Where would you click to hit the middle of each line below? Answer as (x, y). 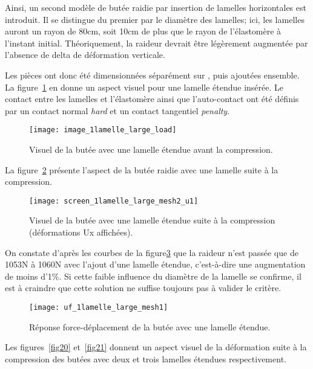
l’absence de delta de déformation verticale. (85, 55)
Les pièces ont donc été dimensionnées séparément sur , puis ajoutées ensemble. (152, 75)
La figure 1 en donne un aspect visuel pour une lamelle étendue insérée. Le (144, 87)
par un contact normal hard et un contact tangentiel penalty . (117, 110)
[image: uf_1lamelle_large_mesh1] (99, 307)
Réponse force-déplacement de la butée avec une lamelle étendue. (150, 326)
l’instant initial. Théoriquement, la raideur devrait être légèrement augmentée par (156, 43)
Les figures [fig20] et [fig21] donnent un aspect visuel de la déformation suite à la (156, 347)
